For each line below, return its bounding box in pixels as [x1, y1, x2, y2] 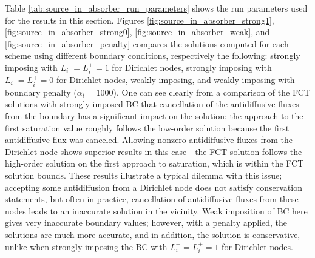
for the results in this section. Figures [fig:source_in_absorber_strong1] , [5, 13, 274, 26]
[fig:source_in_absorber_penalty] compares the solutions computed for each [5, 37, 289, 50]
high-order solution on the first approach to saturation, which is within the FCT [5, 157, 304, 170]
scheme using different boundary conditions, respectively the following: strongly [5, 49, 300, 62]
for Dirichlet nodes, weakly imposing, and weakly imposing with [56, 73, 295, 86]
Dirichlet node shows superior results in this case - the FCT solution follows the [5, 145, 302, 157]
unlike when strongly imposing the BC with [5, 240, 168, 253]
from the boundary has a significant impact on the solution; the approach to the [5, 110, 303, 122]
